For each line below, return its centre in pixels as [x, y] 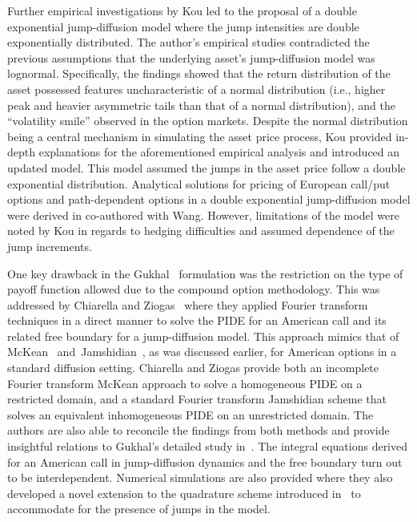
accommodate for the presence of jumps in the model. [139, 509]
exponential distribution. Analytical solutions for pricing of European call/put [199, 183]
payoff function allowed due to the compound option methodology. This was [194, 289]
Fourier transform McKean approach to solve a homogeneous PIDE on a [185, 383]
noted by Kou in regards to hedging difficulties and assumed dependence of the [201, 231]
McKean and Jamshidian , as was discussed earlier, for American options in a [202, 352]
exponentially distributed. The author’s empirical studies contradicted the [188, 42]
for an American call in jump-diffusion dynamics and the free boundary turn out [205, 461]
